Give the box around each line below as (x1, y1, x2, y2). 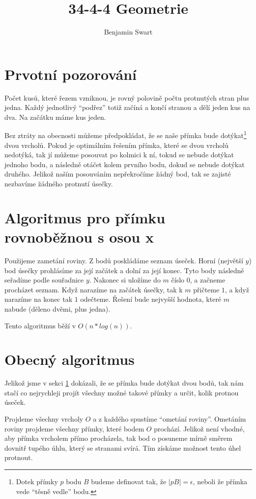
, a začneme (190, 275, 226, 285)
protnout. (4, 452, 33, 463)
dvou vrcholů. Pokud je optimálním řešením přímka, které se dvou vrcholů (4, 140, 228, 150)
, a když (225, 284, 249, 294)
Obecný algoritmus (4, 349, 135, 369)
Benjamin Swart (104, 27, 153, 37)
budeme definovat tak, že (91, 476, 167, 486)
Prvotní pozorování (4, 64, 137, 84)
